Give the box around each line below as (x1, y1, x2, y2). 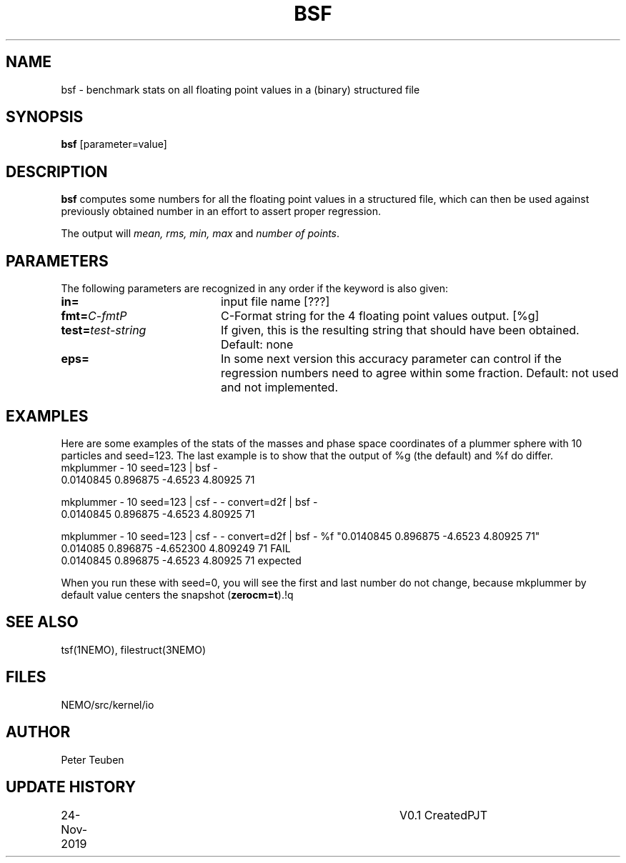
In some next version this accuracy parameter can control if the (220, 351, 562, 366)
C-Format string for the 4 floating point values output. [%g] (220, 309, 540, 324)
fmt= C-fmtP (61, 309, 127, 324)
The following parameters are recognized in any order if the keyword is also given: (61, 282, 449, 295)
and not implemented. (220, 380, 338, 395)
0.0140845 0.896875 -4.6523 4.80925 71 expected (61, 554, 302, 567)
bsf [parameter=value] (61, 138, 167, 151)
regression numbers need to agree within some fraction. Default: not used (220, 366, 619, 381)
